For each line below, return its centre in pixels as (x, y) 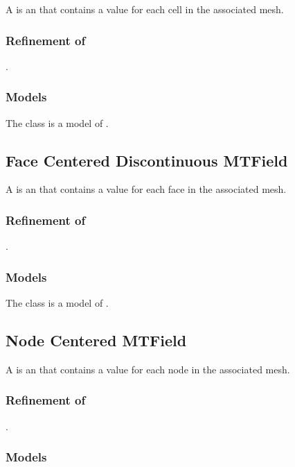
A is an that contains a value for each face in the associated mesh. (146, 189)
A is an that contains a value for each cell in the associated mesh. (145, 9)
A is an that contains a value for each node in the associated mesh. (148, 369)
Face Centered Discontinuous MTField (147, 160)
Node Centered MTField (96, 340)
